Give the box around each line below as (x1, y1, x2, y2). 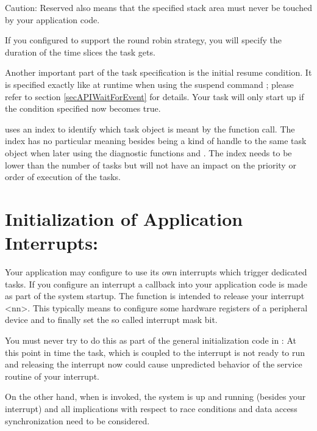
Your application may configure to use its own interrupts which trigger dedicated (5, 266, 307, 278)
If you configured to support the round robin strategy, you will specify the (5, 34, 282, 46)
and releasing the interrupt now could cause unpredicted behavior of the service (5, 358, 302, 371)
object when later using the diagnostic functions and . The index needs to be (5, 146, 292, 159)
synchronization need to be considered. (5, 414, 150, 427)
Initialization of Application (5, 206, 243, 231)
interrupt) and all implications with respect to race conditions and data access (5, 402, 297, 415)
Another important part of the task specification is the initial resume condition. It (5, 66, 312, 79)
